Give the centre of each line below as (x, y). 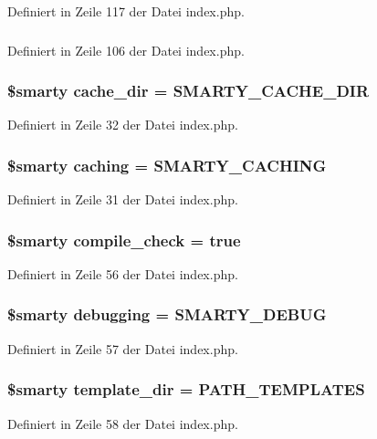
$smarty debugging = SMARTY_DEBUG (167, 314)
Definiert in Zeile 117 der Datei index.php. (126, 11)
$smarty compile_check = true (124, 240)
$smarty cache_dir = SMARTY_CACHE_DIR (188, 91)
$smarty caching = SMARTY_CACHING (167, 165)
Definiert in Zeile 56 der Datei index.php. (123, 273)
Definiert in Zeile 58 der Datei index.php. (123, 423)
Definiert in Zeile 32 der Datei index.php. (123, 125)
